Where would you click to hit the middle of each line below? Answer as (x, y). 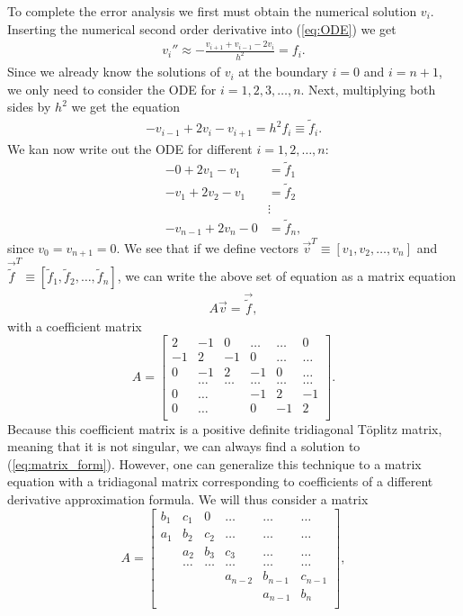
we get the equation (126, 107)
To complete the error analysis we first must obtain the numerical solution (212, 11)
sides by (29, 107)
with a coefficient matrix (75, 326)
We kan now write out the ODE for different (130, 148)
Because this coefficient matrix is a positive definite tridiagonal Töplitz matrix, (225, 428)
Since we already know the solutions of (114, 72)
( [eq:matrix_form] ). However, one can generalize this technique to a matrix (214, 463)
